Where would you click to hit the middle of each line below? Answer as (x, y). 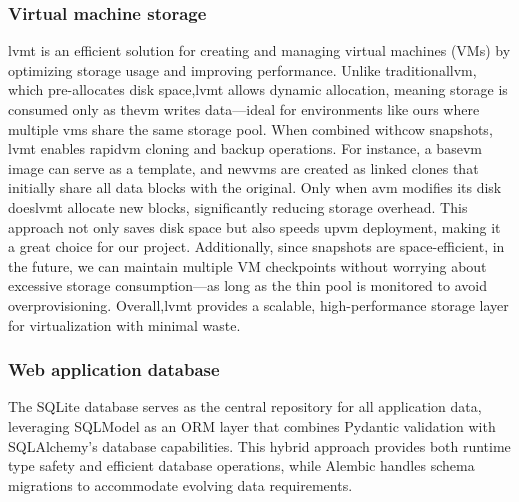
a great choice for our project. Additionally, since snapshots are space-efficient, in (256, 246)
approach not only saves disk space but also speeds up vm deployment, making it (254, 226)
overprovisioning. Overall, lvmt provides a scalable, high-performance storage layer (258, 304)
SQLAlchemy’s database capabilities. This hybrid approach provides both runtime (259, 445)
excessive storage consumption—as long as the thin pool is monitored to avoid (247, 285)
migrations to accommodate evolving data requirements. (180, 484)
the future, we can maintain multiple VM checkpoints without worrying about (247, 265)
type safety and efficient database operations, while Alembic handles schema (241, 465)
